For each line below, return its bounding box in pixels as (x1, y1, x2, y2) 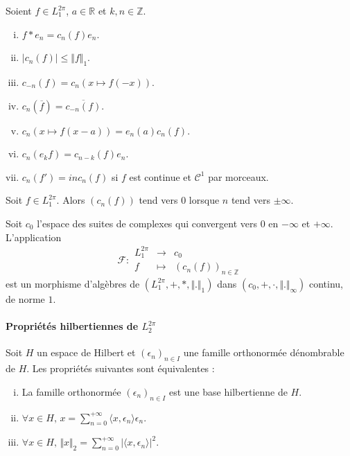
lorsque (189, 193, 220, 207)
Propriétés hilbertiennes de (6, 319, 139, 333)
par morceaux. (208, 169, 269, 184)
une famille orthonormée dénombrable (183, 345, 344, 360)
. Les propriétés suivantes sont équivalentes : (26, 361, 215, 376)
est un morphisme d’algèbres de (6, 276, 140, 290)
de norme (6, 291, 45, 306)
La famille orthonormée (21, 384, 121, 398)
